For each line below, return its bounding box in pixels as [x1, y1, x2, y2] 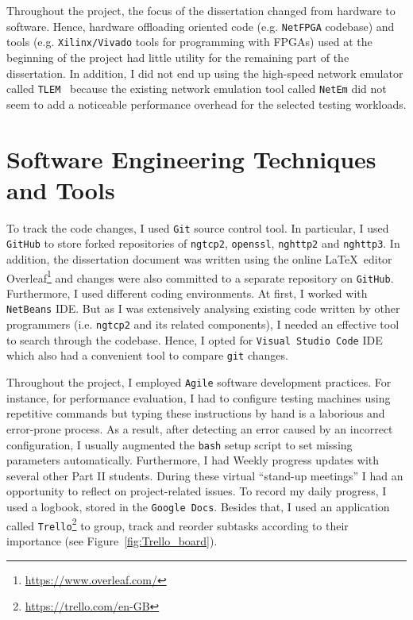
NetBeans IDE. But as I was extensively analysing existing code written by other [6, 300, 400, 317]
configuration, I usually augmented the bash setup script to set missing [6, 436, 353, 452]
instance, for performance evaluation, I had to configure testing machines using [6, 389, 391, 406]
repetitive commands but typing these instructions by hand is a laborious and [6, 405, 385, 422]
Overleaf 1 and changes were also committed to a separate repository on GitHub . [6, 267, 394, 286]
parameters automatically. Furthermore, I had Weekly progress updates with [6, 452, 380, 468]
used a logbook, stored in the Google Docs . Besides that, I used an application [6, 498, 390, 514]
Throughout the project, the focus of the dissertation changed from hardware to [6, 2, 396, 18]
